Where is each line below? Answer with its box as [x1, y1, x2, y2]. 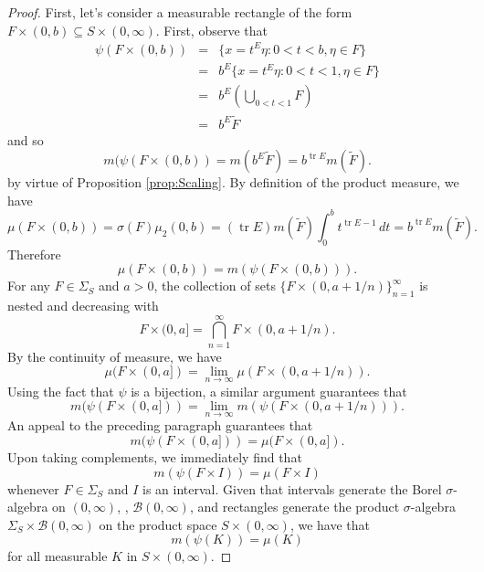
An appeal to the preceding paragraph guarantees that [7, 416, 313, 435]
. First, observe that [155, 20, 268, 39]
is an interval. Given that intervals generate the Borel [142, 479, 442, 498]
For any [7, 276, 50, 295]
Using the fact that [7, 381, 114, 400]
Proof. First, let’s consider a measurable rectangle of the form [7, 3, 352, 21]
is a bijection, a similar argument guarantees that [131, 381, 407, 400]
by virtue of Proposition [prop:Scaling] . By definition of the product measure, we [7, 173, 459, 192]
